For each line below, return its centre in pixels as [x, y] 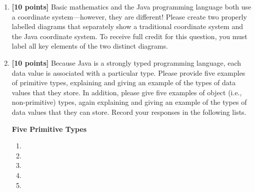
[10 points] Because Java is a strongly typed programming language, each [126, 62]
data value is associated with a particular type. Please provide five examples [128, 72]
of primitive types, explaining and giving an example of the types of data [124, 82]
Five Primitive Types [49, 129]
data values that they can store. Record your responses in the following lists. [129, 112]
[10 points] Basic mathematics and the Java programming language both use [131, 7]
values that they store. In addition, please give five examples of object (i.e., [127, 92]
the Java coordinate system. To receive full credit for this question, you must [129, 36]
